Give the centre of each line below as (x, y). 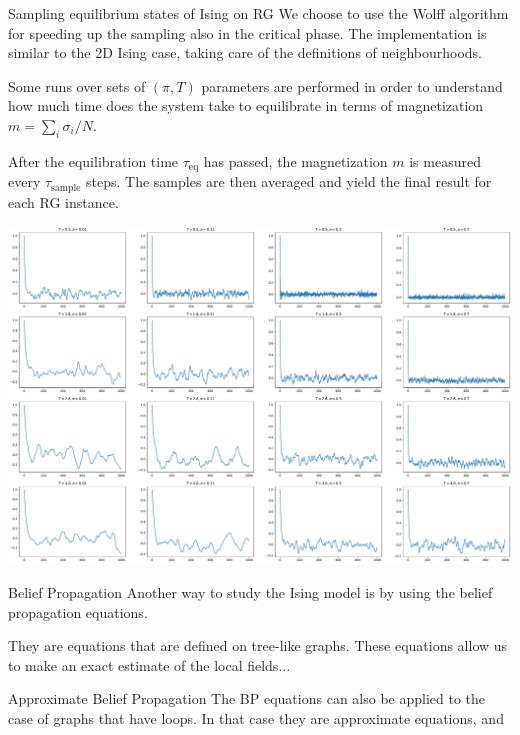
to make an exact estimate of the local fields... (149, 664)
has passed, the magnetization (295, 160)
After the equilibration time (93, 160)
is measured (445, 160)
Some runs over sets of (77, 85)
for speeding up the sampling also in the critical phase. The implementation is (247, 32)
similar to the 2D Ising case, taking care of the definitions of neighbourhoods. (245, 52)
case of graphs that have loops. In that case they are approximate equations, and (256, 717)
